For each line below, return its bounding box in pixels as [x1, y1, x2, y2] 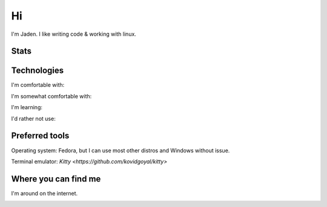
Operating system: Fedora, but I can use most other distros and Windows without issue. [11, 146, 230, 154]
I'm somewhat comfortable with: [11, 92, 92, 100]
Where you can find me [11, 174, 101, 184]
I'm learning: [11, 104, 42, 111]
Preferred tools [11, 131, 70, 141]
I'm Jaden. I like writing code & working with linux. [11, 30, 136, 38]
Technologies [11, 66, 64, 76]
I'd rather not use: [11, 115, 56, 122]
